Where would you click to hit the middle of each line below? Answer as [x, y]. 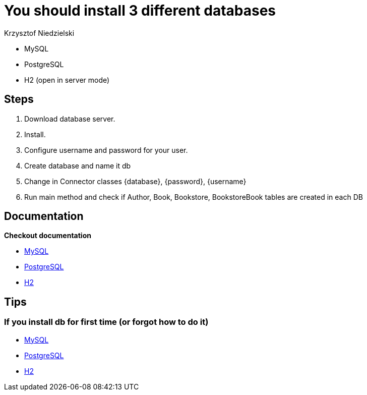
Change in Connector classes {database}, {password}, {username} [135, 181]
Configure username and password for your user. [106, 150]
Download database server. [70, 119]
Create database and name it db [78, 165]
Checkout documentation [48, 236]
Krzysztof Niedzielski [39, 33]
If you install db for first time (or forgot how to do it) [106, 322]
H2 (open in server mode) [67, 80]
